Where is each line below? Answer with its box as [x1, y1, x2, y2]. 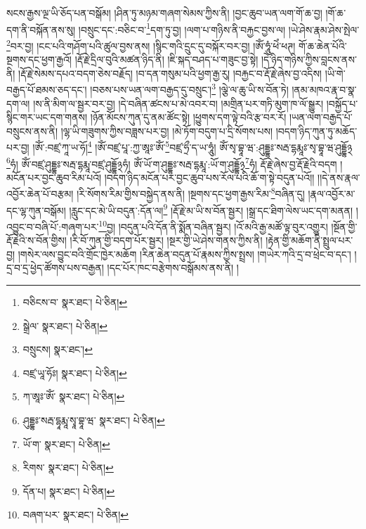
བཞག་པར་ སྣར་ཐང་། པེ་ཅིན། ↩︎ [22, 507, 129, 522]
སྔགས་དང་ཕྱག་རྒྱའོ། [6, 52, 72, 67]
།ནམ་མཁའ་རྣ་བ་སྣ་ [292, 82, 357, 96]
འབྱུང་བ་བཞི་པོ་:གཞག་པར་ [6, 219, 99, 234]
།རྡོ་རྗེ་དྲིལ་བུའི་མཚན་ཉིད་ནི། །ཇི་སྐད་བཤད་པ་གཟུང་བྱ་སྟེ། [74, 52, 259, 67]
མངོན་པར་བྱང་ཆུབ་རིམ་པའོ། [6, 170, 102, 184]
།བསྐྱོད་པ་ [326, 96, 358, 110]
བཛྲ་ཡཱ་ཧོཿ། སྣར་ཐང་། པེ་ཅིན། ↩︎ [22, 365, 127, 380]
